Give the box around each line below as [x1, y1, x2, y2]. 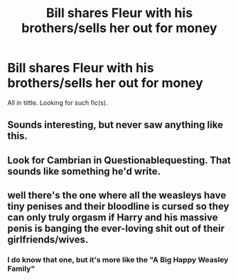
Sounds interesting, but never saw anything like [7, 119, 224, 131]
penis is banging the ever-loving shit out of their [7, 223, 225, 235]
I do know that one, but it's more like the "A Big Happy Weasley [7, 255, 229, 265]
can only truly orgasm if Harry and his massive [7, 211, 218, 224]
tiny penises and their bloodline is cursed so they [7, 201, 229, 213]
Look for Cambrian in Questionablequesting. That [7, 154, 231, 166]
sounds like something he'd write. [7, 165, 161, 177]
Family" [7, 264, 36, 274]
